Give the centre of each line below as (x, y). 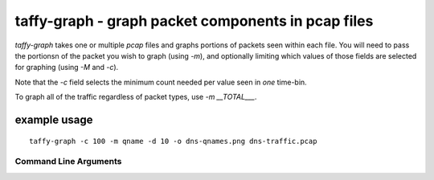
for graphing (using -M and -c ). (67, 67)
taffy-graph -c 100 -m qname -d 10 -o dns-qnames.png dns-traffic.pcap (173, 141)
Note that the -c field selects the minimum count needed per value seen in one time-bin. (161, 82)
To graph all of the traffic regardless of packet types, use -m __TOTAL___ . (136, 97)
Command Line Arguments (68, 162)
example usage (54, 119)
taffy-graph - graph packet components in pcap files (194, 21)
